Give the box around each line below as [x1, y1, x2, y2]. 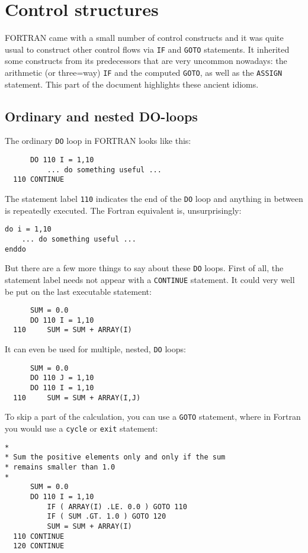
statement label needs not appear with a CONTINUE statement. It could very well [5, 273, 295, 285]
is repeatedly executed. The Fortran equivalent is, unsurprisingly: [5, 204, 242, 216]
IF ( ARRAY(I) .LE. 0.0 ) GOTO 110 [47, 502, 187, 511]
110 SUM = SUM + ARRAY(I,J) [13, 393, 141, 402]
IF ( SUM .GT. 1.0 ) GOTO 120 [47, 512, 166, 521]
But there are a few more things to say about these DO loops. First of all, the [5, 262, 284, 274]
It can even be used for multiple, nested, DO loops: [5, 343, 186, 355]
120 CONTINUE [13, 542, 65, 551]
